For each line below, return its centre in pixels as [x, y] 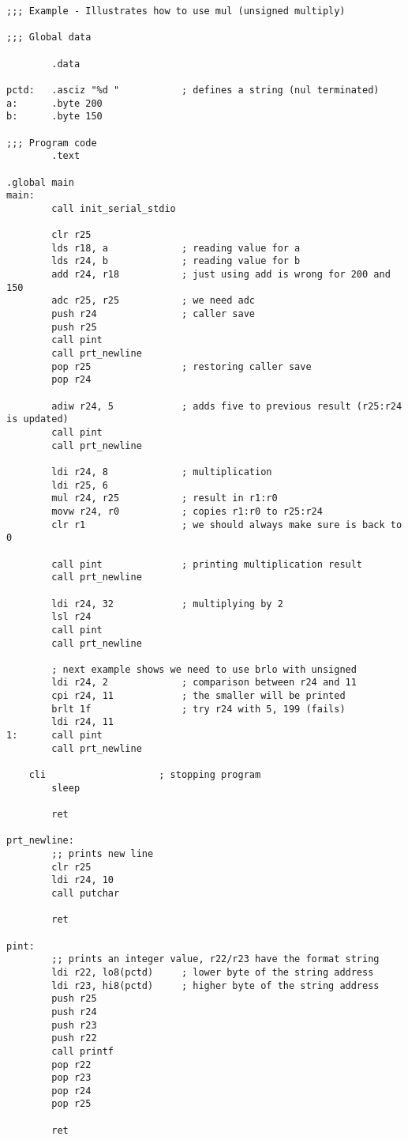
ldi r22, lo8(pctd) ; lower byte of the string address [213, 972]
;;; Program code [52, 143]
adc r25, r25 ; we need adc [153, 301]
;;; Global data [49, 38]
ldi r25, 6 [80, 485]
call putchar [86, 893]
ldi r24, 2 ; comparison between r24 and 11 [204, 683]
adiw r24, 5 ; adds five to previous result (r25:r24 [227, 406]
